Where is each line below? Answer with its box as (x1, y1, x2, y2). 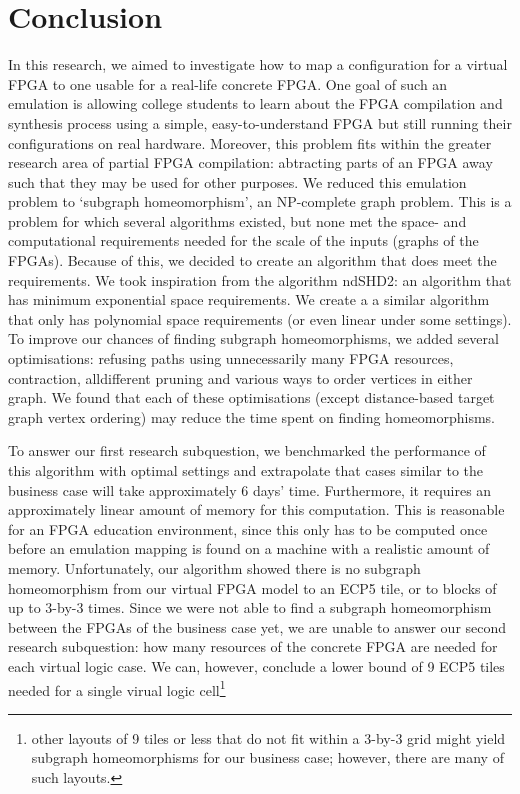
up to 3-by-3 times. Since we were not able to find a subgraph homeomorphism (8, 597, 492, 618)
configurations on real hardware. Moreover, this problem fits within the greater (8, 132, 492, 153)
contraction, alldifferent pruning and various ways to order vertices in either (8, 367, 473, 388)
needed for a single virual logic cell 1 (8, 676, 226, 700)
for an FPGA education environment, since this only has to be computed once (8, 518, 488, 539)
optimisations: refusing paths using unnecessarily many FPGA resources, (8, 348, 454, 369)
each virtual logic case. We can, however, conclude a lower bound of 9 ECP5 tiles (8, 655, 505, 676)
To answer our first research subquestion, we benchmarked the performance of (8, 440, 486, 461)
